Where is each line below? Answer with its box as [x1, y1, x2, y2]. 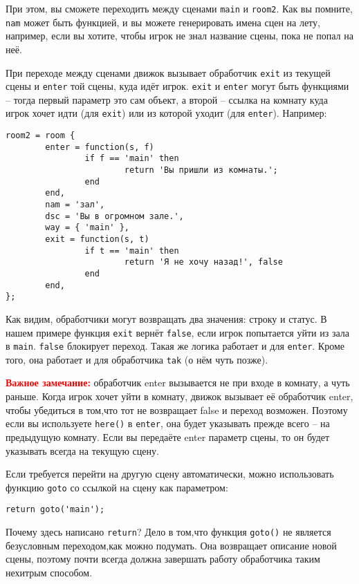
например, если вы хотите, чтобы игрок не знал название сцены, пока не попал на [6, 28, 353, 43]
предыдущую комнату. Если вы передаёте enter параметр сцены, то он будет [6, 429, 330, 444]
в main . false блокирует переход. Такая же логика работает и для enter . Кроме [6, 339, 344, 353]
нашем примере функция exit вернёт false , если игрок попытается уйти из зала [6, 325, 349, 339]
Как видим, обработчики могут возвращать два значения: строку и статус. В [6, 311, 327, 326]
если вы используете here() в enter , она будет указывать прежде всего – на [6, 416, 330, 431]
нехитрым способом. [6, 565, 93, 579]
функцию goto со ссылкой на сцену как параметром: [6, 480, 228, 494]
